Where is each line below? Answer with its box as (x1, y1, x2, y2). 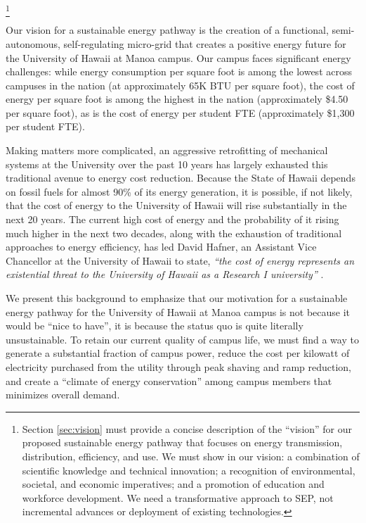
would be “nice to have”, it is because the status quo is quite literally (6, 318, 303, 333)
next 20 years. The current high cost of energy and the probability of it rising (6, 212, 339, 227)
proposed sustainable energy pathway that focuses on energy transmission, (22, 435, 343, 450)
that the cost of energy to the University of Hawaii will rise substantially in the (6, 198, 347, 213)
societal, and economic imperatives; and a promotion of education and (22, 477, 325, 491)
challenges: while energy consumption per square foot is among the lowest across (6, 64, 352, 79)
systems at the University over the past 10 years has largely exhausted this (6, 156, 328, 171)
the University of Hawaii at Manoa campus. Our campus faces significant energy (6, 50, 351, 65)
